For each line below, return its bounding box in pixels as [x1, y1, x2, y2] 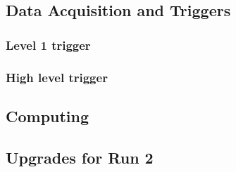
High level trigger [6, 68, 108, 86]
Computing [6, 105, 89, 126]
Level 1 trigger [6, 36, 91, 53]
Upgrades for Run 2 [6, 146, 154, 168]
